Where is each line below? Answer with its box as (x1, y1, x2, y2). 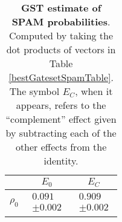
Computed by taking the (9, 28, 114, 42)
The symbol (9, 84, 60, 98)
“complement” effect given (5, 112, 117, 126)
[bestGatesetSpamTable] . (8, 70, 114, 84)
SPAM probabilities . (11, 15, 111, 28)
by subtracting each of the (5, 126, 117, 140)
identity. (43, 154, 79, 168)
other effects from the (15, 140, 107, 154)
